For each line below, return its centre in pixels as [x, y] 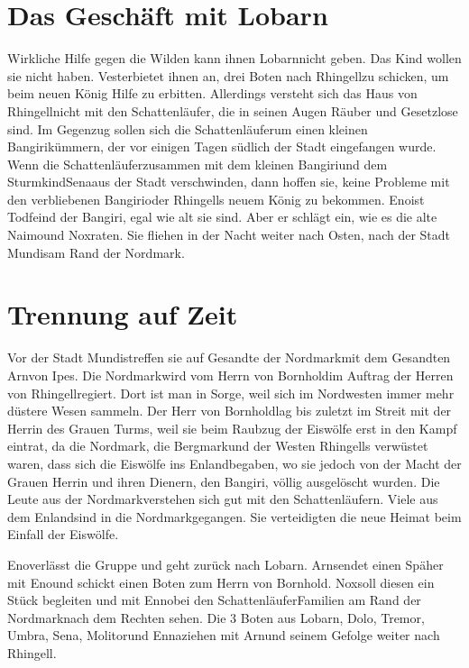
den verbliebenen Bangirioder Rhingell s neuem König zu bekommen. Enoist [216, 199]
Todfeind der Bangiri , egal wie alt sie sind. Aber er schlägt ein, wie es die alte [222, 217]
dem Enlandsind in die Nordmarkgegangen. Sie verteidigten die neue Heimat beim [234, 516]
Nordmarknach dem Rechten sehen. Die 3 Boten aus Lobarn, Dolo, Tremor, [216, 617]
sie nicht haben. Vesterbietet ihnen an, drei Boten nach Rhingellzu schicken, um [228, 75]
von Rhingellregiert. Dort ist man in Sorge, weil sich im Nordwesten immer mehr [231, 393]
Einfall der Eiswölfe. [63, 534]
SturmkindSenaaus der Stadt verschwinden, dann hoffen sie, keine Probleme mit [229, 182]
